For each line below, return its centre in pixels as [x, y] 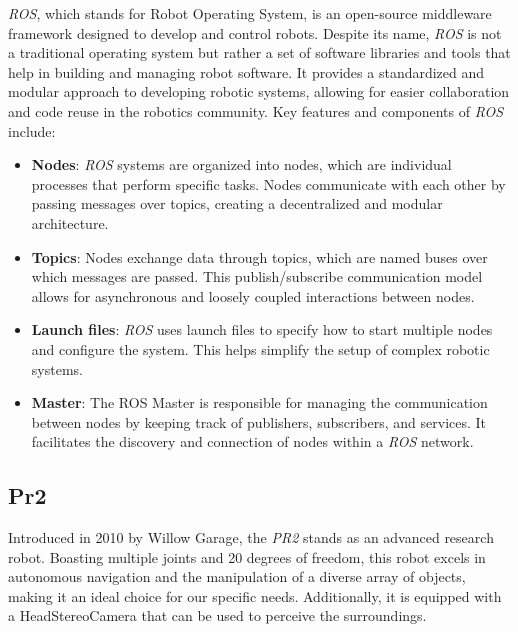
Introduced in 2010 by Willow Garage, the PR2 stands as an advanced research [251, 537]
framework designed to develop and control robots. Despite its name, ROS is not [255, 32]
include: [32, 130]
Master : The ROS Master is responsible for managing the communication [259, 402]
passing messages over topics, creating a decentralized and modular [237, 203]
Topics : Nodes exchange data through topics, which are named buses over [259, 256]
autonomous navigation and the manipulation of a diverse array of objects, [237, 576]
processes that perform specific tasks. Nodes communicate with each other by [268, 183]
